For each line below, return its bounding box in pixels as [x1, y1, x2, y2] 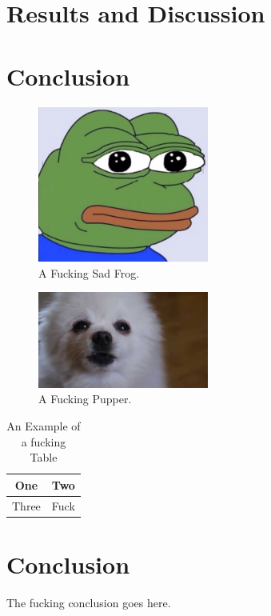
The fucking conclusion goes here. [6, 594, 171, 610]
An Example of [6, 417, 81, 434]
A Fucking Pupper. [38, 390, 132, 407]
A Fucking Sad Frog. [38, 264, 140, 281]
